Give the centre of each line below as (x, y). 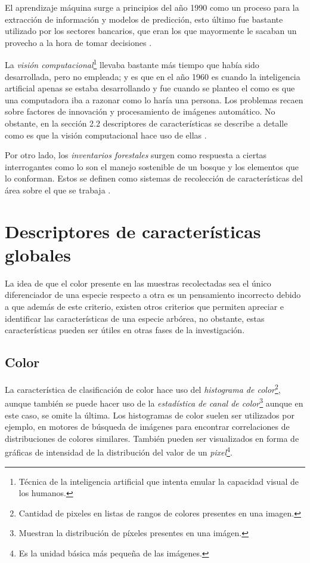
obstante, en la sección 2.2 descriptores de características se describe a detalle (146, 123)
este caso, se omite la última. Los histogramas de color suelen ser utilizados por (150, 415)
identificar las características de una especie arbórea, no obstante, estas (135, 318)
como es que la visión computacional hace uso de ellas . (106, 135)
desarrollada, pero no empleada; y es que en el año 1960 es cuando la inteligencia (153, 76)
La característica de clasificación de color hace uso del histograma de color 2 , (143, 388)
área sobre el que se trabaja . (58, 190)
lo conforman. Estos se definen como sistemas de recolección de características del (154, 178)
